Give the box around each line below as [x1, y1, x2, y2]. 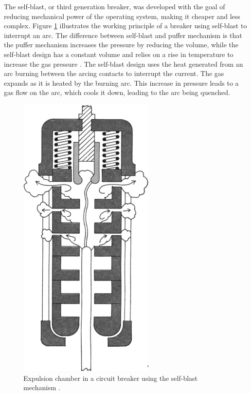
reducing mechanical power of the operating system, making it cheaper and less [4, 11, 240, 21]
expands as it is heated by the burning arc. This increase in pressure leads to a [4, 77, 239, 88]
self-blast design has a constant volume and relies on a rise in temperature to [4, 49, 233, 59]
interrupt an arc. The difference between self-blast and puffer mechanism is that [4, 30, 242, 40]
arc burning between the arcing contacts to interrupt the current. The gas [4, 68, 224, 78]
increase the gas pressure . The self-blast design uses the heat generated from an [4, 58, 243, 69]
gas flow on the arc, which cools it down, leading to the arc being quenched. [4, 87, 230, 97]
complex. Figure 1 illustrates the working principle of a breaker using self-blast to [4, 20, 247, 31]
